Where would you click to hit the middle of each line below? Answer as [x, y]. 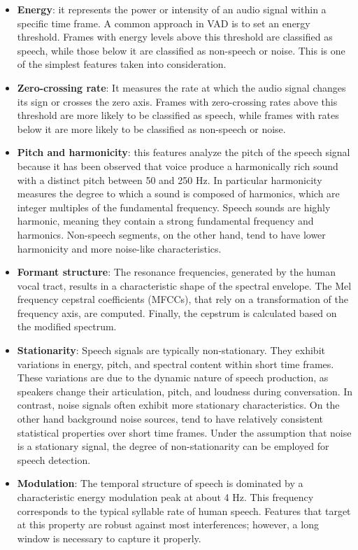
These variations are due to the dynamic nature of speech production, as [173, 378]
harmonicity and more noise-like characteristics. [119, 248]
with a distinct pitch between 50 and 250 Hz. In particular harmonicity [170, 179]
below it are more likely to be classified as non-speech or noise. [151, 128]
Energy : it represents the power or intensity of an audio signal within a [172, 9]
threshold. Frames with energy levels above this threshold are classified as [175, 37]
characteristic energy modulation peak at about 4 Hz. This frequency [165, 497]
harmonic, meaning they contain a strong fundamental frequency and [165, 221]
